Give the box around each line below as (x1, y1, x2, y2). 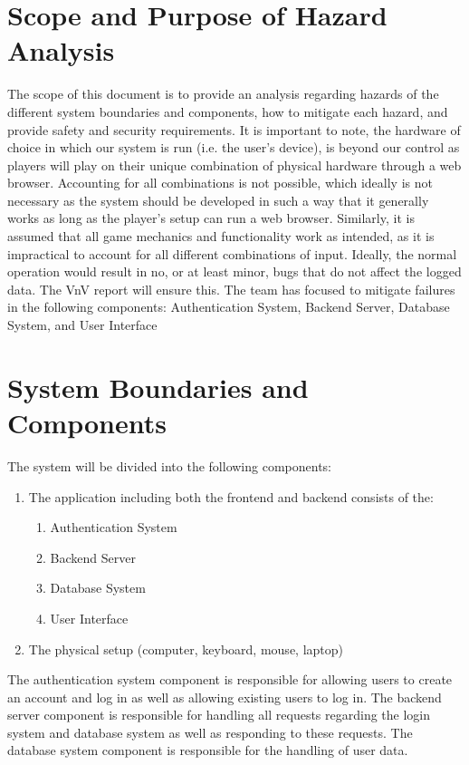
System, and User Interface (7, 315, 158, 334)
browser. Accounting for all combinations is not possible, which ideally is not (7, 173, 433, 192)
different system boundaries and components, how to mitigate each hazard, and (7, 102, 448, 121)
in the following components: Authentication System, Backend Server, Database (7, 297, 450, 316)
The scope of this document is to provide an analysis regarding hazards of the (7, 84, 439, 103)
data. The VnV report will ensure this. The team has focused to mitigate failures (7, 279, 455, 298)
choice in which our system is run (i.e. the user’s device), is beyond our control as (7, 138, 460, 157)
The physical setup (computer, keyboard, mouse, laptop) (28, 639, 344, 658)
